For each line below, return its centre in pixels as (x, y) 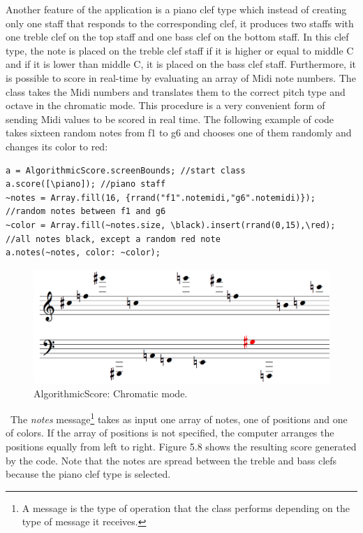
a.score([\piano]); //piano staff (86, 184)
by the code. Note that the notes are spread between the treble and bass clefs (171, 460)
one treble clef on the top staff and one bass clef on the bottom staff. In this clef (177, 37)
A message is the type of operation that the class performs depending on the (186, 507)
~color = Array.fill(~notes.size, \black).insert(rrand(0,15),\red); (171, 225)
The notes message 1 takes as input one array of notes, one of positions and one (179, 418)
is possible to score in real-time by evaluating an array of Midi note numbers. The (181, 77)
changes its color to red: (57, 146)
